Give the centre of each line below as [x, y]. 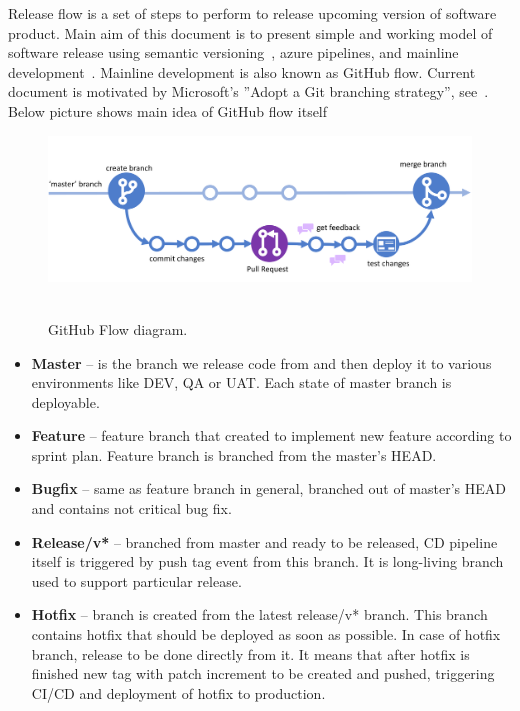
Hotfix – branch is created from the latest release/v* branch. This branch [259, 614]
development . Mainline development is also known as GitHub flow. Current [242, 71]
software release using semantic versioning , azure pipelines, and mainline [233, 52]
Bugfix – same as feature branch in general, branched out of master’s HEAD [268, 488]
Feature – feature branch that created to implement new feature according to [271, 435]
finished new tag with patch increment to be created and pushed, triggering [263, 673]
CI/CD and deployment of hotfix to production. [178, 692]
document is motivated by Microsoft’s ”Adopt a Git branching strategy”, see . [248, 91]
